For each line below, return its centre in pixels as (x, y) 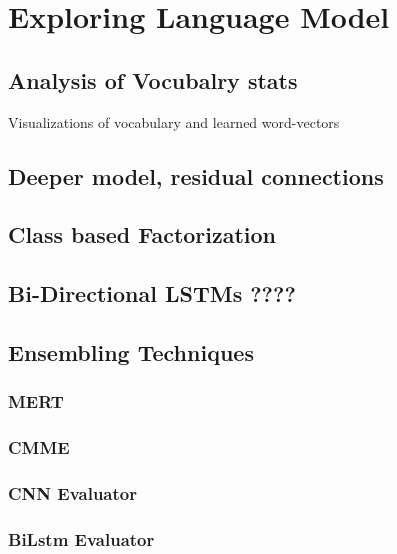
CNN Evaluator (72, 492)
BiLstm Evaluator (81, 538)
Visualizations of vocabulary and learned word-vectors (174, 121)
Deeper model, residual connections (196, 175)
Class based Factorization (142, 234)
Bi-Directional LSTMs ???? (152, 293)
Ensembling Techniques (131, 351)
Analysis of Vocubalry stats (153, 79)
